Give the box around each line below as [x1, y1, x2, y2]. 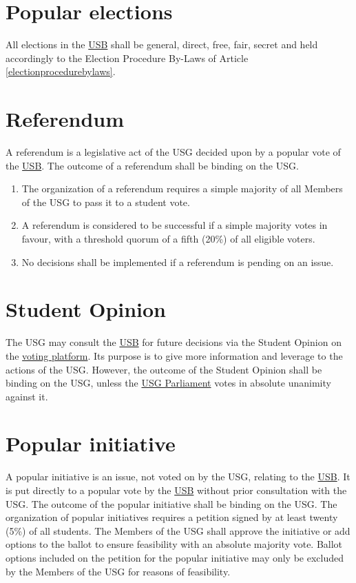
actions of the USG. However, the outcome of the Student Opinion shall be [6, 362, 322, 376]
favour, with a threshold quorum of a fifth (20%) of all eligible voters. [21, 232, 315, 245]
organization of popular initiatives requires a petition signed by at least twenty [6, 510, 338, 524]
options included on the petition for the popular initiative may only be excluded [6, 550, 344, 564]
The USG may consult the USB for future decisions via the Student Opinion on [6, 335, 342, 349]
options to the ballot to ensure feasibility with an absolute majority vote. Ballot [6, 537, 343, 551]
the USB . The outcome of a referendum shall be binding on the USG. [6, 158, 299, 172]
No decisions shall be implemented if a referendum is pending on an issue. [21, 254, 334, 269]
